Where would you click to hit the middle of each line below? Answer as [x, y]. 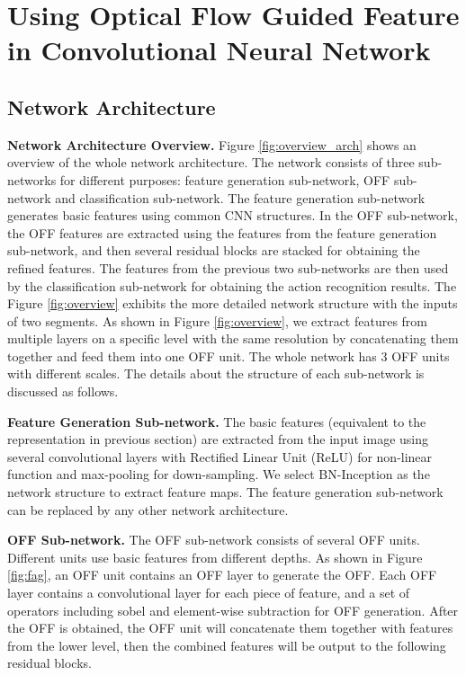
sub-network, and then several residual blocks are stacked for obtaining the [214, 250]
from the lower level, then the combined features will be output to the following [227, 645]
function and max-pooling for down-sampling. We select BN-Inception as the [219, 474]
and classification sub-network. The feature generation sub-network [240, 197]
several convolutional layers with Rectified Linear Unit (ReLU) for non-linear [220, 456]
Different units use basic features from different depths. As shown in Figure [215, 557]
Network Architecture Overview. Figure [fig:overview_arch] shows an [212, 144]
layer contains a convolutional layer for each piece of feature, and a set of [209, 593]
